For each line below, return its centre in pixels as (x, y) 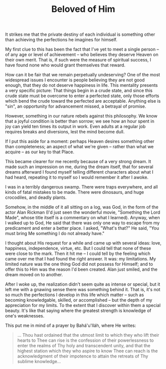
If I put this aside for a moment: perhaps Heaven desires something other (80, 141)
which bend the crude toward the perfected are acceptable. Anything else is (83, 101)
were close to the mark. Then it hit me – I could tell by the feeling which (78, 253)
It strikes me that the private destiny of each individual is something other (80, 34)
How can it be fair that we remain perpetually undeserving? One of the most (83, 75)
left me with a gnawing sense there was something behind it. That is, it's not (83, 290)
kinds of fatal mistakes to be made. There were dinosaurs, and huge (75, 192)
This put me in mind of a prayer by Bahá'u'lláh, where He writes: (71, 325)
